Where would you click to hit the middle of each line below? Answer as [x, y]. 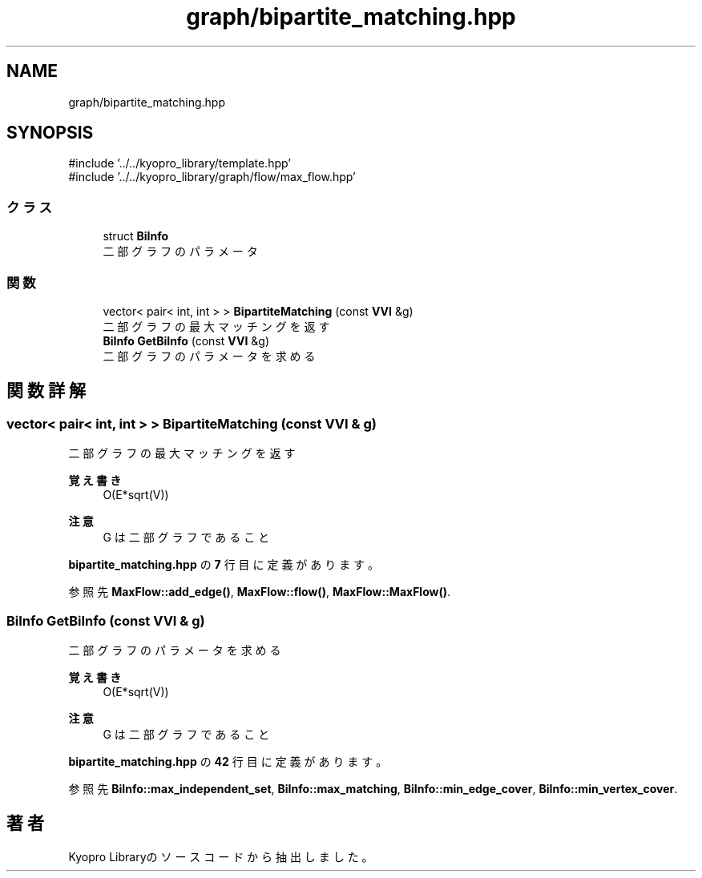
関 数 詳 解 [46, 391]
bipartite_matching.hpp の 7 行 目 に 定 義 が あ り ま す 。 [224, 565]
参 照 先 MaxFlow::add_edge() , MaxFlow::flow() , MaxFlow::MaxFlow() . [260, 592]
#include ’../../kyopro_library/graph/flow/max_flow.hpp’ [212, 177]
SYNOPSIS [50, 133]
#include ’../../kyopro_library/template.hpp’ [180, 163]
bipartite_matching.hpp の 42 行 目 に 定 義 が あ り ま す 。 [228, 761]
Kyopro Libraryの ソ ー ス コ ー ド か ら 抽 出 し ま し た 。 [221, 856]
